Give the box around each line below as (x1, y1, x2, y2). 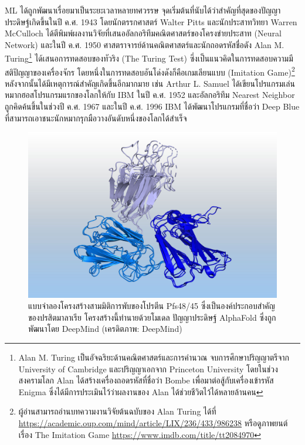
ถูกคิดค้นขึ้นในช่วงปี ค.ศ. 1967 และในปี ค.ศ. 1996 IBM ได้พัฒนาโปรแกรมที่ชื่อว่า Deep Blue (5, 100, 300, 113)
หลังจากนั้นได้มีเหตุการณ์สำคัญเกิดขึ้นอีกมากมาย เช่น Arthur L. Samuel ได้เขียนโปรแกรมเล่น (5, 77, 295, 89)
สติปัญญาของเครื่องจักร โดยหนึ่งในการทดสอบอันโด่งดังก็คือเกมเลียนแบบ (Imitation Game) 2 (5, 64, 295, 78)
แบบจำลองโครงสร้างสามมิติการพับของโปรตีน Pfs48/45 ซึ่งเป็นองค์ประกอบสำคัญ (28, 300, 275, 312)
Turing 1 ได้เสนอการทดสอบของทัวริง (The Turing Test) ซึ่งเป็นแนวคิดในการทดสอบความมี (5, 50, 293, 64)
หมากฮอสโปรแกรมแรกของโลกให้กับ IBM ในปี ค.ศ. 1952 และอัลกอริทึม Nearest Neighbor (5, 89, 295, 101)
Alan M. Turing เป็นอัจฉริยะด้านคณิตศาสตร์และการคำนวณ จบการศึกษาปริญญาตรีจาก (18, 351, 290, 364)
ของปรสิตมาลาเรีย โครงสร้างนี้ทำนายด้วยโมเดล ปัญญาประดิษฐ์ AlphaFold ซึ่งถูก (28, 311, 276, 323)
